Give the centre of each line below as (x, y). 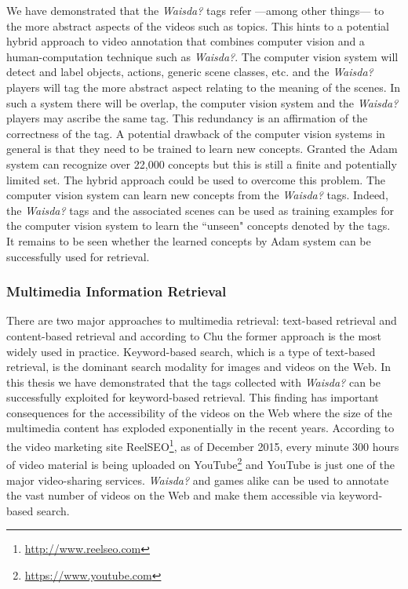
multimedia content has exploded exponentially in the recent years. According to (200, 428)
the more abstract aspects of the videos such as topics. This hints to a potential (198, 25)
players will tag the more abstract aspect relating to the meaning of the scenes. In (204, 87)
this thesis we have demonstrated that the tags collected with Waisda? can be (193, 382)
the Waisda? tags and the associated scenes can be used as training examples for (200, 210)
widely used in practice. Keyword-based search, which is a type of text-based (191, 351)
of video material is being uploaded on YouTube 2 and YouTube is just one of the (201, 463)
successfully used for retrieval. (78, 256)
